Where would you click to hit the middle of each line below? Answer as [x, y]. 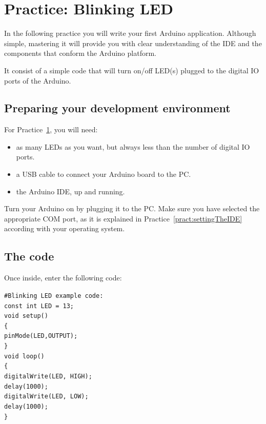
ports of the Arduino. [38, 80]
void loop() [24, 356]
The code [29, 256]
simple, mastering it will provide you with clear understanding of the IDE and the [133, 43]
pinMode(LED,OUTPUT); [41, 336]
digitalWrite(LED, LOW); [46, 397]
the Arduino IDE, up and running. [70, 191]
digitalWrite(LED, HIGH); [48, 377]
